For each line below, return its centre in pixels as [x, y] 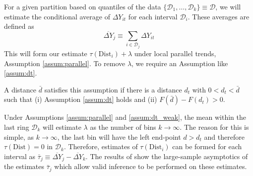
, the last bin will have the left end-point [119, 136]
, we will [228, 6]
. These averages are [219, 16]
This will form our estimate [46, 53]
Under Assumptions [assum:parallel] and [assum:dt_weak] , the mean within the [125, 117]
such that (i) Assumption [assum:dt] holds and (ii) [81, 99]
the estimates [24, 166]
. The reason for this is [214, 127]
